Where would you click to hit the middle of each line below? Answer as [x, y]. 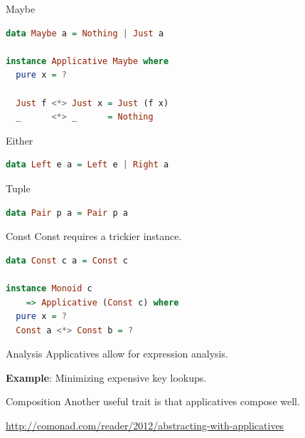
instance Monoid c [49, 288]
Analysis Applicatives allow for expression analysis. [117, 354]
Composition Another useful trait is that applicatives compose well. [153, 401]
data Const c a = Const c [67, 260]
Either [20, 140]
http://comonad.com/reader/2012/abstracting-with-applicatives [145, 426]
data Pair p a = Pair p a [67, 213]
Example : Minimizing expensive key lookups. [106, 377]
